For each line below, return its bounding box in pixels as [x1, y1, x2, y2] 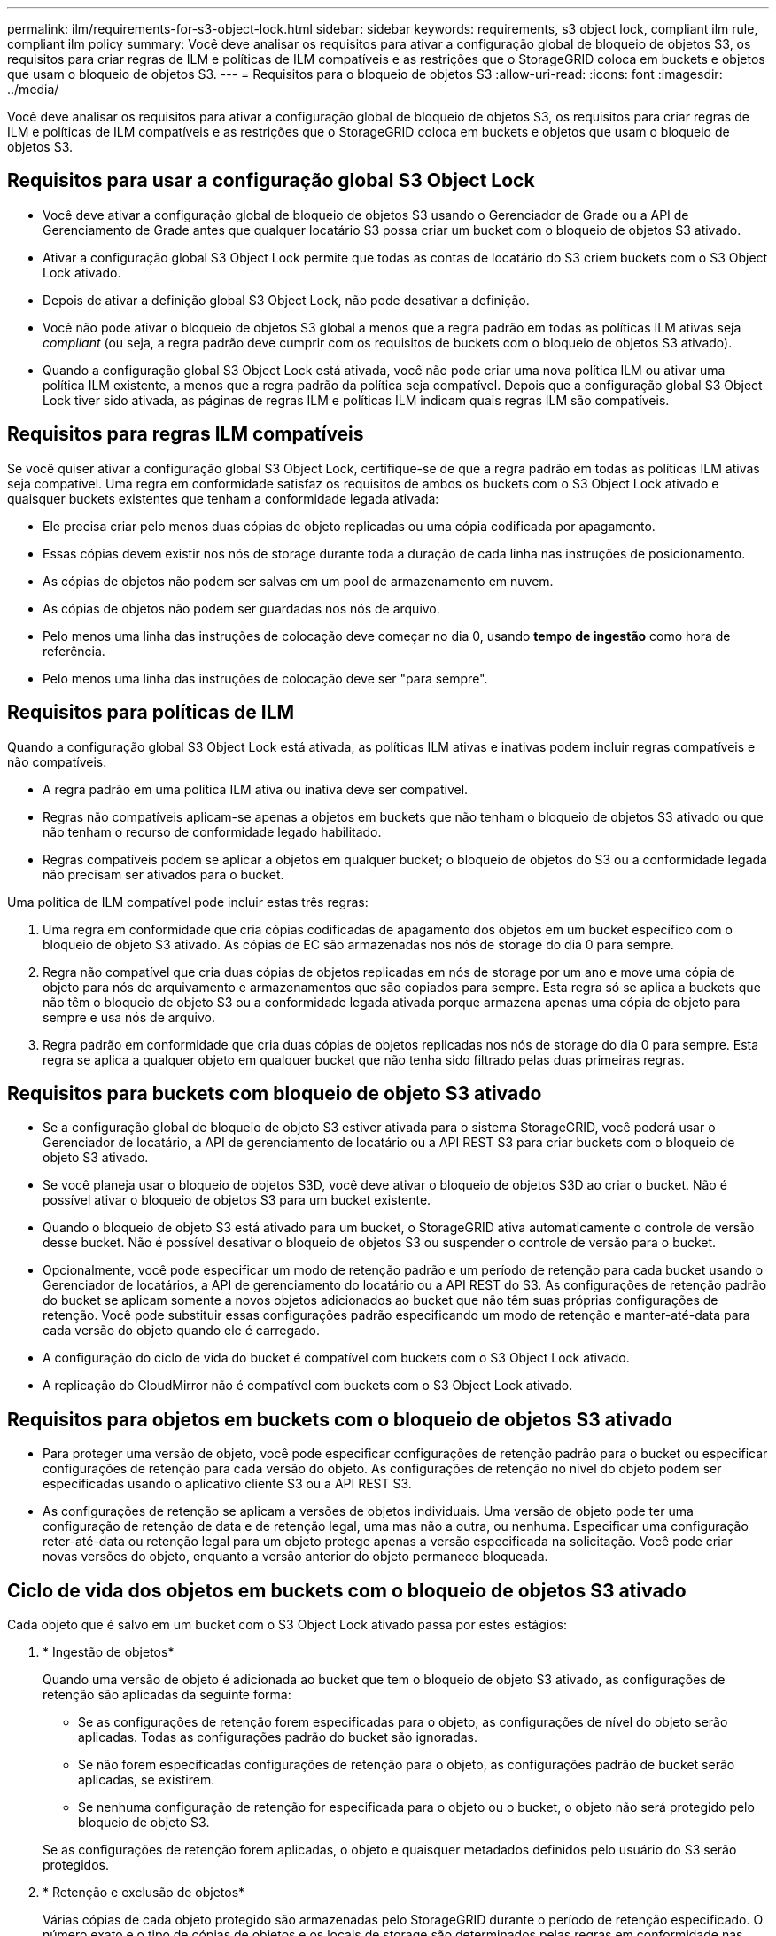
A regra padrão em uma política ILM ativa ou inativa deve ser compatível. [43, 781, 469, 797]
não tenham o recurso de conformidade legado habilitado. [43, 824, 382, 839]
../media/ [7, 82, 59, 97]
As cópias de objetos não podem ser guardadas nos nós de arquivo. [43, 600, 440, 616]
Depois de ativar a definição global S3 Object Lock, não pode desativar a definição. [43, 292, 530, 308]
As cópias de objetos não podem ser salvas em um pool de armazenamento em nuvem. [43, 573, 554, 589]
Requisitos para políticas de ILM [7, 701, 295, 724]
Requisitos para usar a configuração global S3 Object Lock [7, 169, 535, 192]
